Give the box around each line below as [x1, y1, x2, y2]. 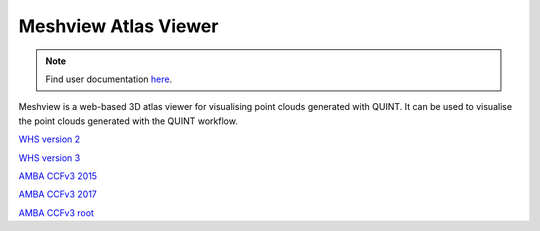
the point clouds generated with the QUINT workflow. [18, 115, 239, 127]
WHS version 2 [18, 133, 81, 145]
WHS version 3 [18, 151, 81, 164]
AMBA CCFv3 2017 [18, 188, 97, 200]
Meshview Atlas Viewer [18, 15, 219, 37]
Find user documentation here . [45, 73, 173, 85]
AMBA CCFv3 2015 [18, 170, 98, 182]
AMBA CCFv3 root [18, 206, 95, 219]
